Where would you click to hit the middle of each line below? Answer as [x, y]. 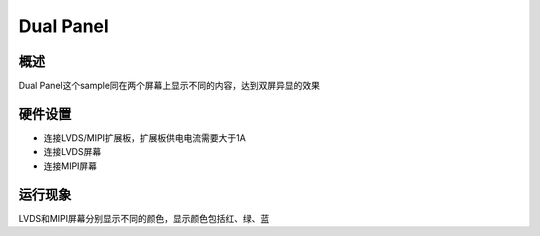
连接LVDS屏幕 [72, 152]
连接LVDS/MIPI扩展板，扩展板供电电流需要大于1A [145, 137]
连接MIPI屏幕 [70, 166]
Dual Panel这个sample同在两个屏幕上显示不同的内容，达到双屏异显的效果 [169, 86]
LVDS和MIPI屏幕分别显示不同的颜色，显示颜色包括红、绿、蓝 [144, 218]
